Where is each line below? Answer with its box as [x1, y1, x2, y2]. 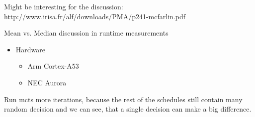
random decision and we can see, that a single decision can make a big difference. [4, 104, 252, 114]
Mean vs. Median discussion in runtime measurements [4, 28, 169, 38]
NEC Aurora [27, 77, 67, 87]
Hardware [15, 44, 45, 54]
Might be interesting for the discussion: [4, 1, 123, 11]
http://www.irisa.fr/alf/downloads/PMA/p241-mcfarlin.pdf [4, 11, 185, 21]
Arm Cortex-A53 [27, 61, 79, 71]
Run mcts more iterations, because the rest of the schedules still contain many [4, 94, 243, 104]
